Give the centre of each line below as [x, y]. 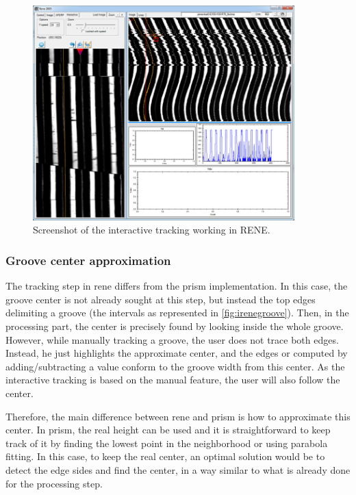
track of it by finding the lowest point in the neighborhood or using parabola [167, 443]
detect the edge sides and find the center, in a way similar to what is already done [178, 469]
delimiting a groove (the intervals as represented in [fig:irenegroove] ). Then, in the [177, 313]
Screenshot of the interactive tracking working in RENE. [152, 230]
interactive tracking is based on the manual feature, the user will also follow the [173, 380]
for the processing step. [54, 483]
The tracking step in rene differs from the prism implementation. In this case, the [177, 286]
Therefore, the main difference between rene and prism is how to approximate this [178, 416]
